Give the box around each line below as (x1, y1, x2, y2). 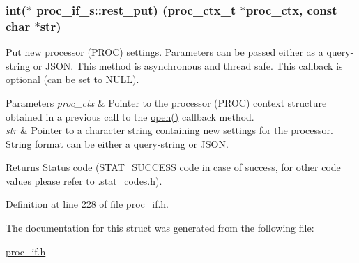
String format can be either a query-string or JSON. (6, 136, 229, 151)
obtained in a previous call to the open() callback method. (6, 109, 254, 123)
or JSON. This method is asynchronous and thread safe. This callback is (33, 58, 343, 73)
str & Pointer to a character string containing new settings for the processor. (6, 123, 333, 137)
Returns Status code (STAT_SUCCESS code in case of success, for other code (6, 160, 341, 174)
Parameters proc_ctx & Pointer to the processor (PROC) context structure (6, 95, 327, 110)
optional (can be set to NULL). (6, 72, 139, 87)
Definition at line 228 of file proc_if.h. (6, 197, 169, 211)
